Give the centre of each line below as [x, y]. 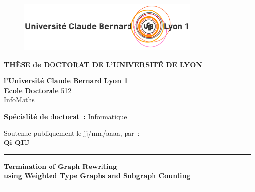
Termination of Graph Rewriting [61, 166]
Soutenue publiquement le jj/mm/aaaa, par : [72, 132]
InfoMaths [19, 100]
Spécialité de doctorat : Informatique [65, 116]
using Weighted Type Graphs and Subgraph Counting [97, 176]
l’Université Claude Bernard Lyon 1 [66, 81]
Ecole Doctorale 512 [38, 90]
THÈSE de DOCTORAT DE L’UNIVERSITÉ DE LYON [103, 64]
